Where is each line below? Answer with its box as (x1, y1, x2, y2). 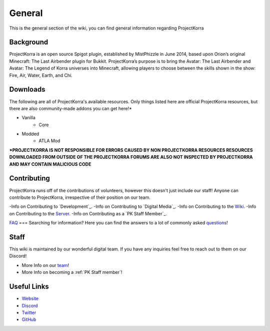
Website (21, 295, 39, 301)
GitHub (21, 316, 36, 322)
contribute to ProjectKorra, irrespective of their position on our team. (9, 194, 151, 200)
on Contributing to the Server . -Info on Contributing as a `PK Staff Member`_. (9, 210, 167, 216)
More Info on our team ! (21, 262, 69, 268)
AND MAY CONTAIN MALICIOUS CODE (9, 161, 91, 167)
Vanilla (21, 115, 36, 121)
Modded (21, 131, 39, 137)
